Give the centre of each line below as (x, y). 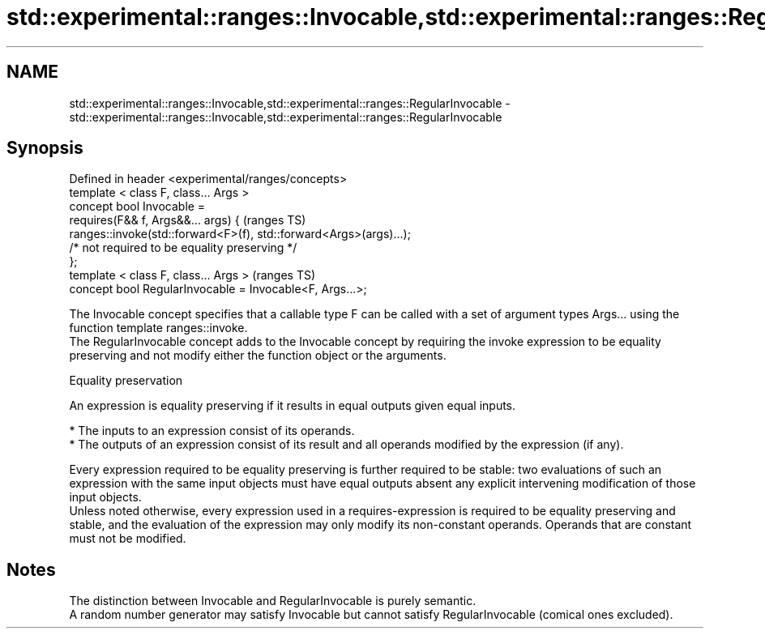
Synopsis (45, 148)
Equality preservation (126, 381)
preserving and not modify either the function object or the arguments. (258, 356)
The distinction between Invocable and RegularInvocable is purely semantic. (273, 601)
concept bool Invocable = (137, 207)
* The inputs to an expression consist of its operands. (212, 431)
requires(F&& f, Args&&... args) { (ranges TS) (188, 220)
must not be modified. (128, 539)
